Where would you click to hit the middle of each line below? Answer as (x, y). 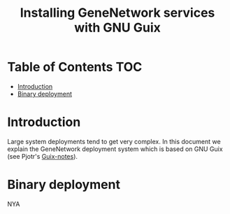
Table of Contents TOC (75, 67)
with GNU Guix (117, 28)
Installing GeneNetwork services (117, 13)
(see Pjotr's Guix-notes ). (43, 156)
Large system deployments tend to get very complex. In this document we (114, 141)
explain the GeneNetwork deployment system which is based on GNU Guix (115, 149)
